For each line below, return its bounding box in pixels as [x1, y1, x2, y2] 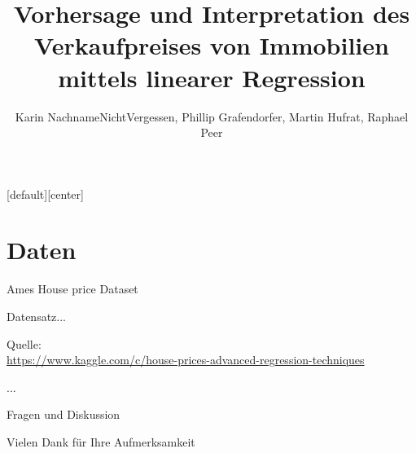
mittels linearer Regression [58, 60, 366, 94]
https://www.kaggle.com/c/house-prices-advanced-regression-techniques [7, 351, 365, 368]
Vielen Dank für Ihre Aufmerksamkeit [7, 433, 195, 450]
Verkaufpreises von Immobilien [34, 29, 389, 62]
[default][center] [7, 185, 84, 202]
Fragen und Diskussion [7, 406, 120, 423]
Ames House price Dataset [7, 280, 138, 297]
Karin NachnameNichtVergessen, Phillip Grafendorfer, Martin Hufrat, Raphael [15, 108, 409, 125]
